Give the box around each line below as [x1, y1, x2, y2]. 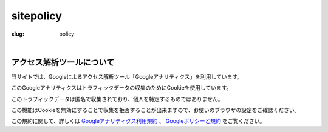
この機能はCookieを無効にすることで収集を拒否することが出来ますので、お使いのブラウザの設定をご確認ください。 [11, 107, 300, 114]
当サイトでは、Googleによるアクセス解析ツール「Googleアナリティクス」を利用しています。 [11, 73, 243, 80]
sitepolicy [11, 9, 62, 22]
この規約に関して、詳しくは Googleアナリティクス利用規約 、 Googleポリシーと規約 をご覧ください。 [11, 117, 265, 125]
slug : [11, 30, 24, 38]
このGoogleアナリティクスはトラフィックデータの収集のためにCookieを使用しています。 [11, 84, 232, 91]
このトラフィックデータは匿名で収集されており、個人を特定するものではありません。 [11, 95, 224, 102]
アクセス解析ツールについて [11, 57, 115, 67]
